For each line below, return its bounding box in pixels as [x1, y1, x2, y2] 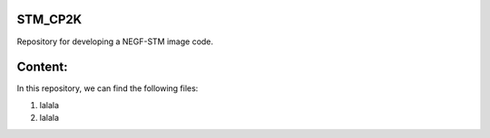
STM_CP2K [16, 12, 83, 27]
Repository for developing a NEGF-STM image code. [16, 36, 213, 47]
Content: [16, 60, 68, 75]
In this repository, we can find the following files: [16, 83, 199, 94]
